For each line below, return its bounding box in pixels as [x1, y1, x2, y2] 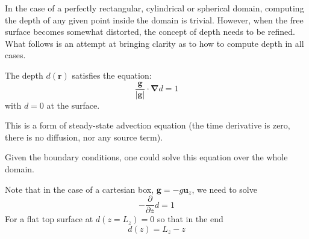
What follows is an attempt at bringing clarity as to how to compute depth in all [5, 37, 304, 49]
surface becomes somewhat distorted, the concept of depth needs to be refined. [5, 25, 295, 38]
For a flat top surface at [5, 213, 93, 225]
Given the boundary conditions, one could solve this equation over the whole [5, 151, 288, 163]
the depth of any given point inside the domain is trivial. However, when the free [5, 13, 304, 26]
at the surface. [46, 98, 100, 111]
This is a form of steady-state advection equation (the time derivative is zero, [5, 119, 290, 132]
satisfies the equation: [72, 68, 152, 81]
